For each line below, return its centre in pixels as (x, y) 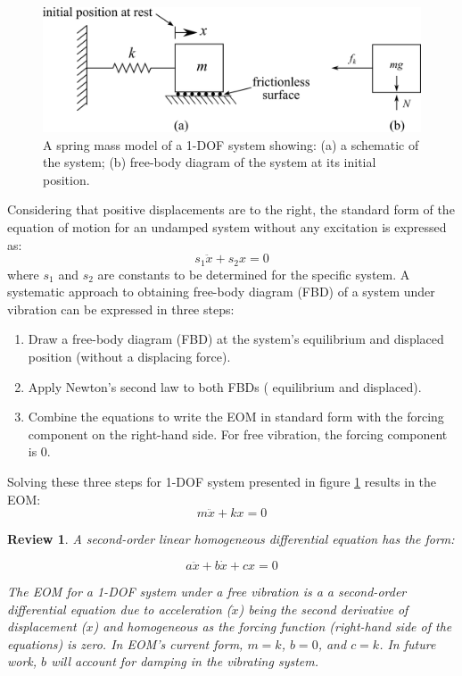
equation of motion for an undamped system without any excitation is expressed (227, 226)
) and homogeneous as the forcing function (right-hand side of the (272, 626)
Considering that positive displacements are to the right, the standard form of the (231, 209)
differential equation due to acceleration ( (120, 609)
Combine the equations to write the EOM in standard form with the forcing (236, 417)
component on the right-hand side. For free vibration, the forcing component (238, 434)
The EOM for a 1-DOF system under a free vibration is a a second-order (207, 591)
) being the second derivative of (323, 609)
